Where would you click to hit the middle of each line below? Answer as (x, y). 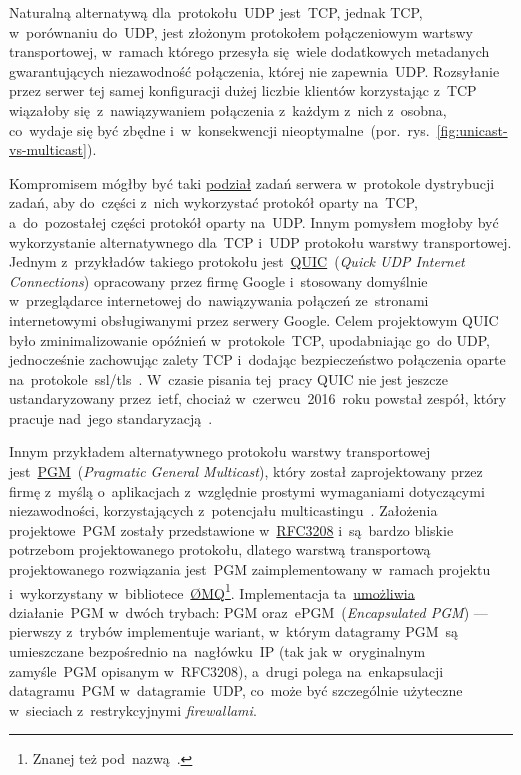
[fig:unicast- (472, 129)
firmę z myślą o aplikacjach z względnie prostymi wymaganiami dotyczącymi (247, 490)
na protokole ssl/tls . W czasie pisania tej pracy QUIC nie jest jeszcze (228, 378)
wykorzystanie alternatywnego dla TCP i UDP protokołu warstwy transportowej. (260, 241)
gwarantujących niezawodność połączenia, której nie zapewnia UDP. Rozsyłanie (254, 70)
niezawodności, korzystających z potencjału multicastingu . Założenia (223, 510)
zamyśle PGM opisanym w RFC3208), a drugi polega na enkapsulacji (226, 670)
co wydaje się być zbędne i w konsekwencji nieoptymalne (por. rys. (219, 129)
